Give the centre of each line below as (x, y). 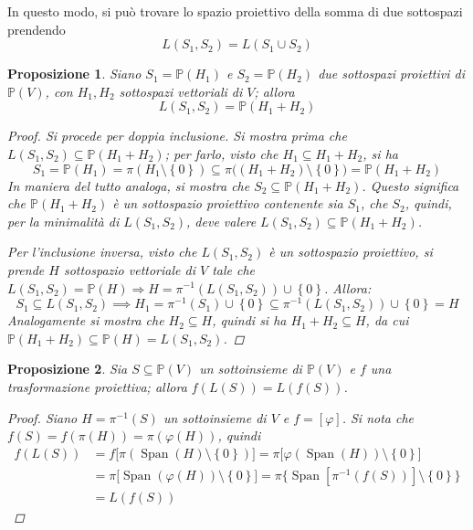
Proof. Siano (42, 417)
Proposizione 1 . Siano (74, 74)
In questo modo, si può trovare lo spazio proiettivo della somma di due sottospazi (235, 11)
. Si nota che (378, 417)
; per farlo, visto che (221, 153)
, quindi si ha (249, 320)
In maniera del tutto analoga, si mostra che (129, 185)
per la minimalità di (63, 221)
